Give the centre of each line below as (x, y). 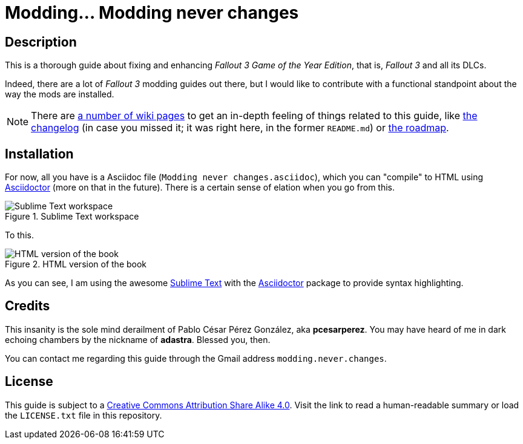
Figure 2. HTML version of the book (76, 264)
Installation (39, 154)
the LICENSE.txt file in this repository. (84, 415)
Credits (28, 306)
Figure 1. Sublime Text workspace (72, 217)
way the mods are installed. (60, 94)
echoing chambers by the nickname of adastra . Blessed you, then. (138, 339)
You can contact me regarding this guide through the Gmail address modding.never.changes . (196, 358)
